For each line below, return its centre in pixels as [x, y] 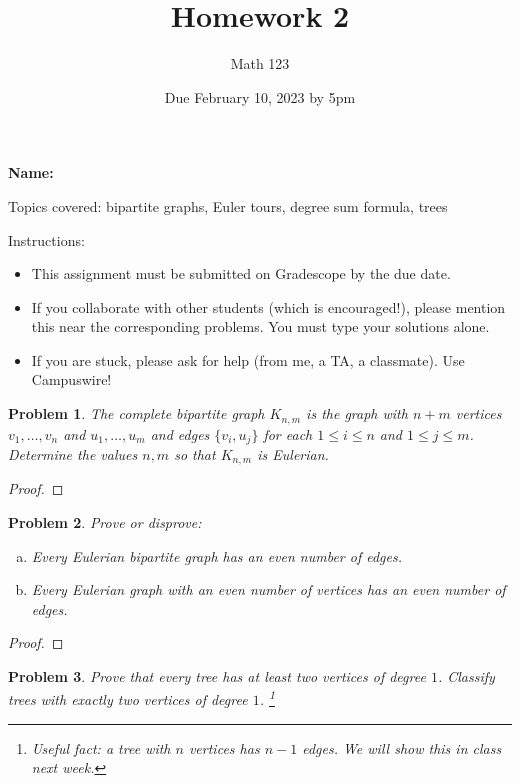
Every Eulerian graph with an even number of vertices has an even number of [268, 589]
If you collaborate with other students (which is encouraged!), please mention [268, 306]
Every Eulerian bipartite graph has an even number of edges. [217, 555]
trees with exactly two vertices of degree [128, 699]
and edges [180, 433]
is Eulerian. [293, 453]
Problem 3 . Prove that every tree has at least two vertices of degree [217, 675]
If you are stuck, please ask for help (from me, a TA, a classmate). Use [248, 359]
